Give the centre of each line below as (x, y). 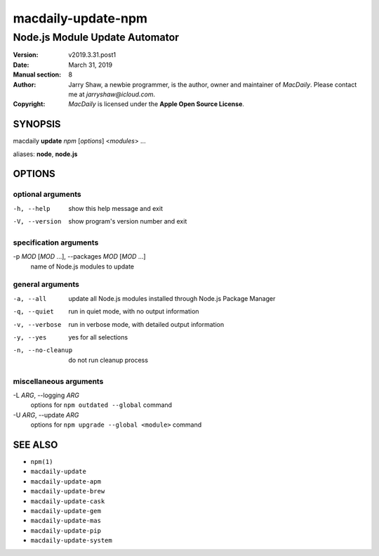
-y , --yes (30, 338)
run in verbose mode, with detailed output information (146, 324)
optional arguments (47, 195)
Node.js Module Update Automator (96, 37)
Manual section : (37, 75)
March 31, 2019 (90, 65)
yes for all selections (98, 337)
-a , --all (30, 298)
